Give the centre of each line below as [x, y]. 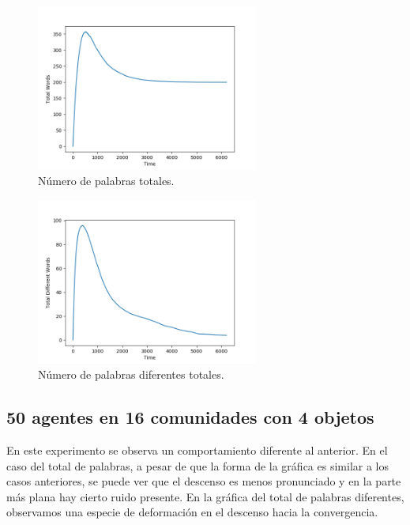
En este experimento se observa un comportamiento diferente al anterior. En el [197, 449]
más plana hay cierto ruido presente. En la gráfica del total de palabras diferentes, [205, 496]
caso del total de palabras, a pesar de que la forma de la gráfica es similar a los [197, 465]
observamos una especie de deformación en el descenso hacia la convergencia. [192, 512]
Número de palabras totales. [106, 181]
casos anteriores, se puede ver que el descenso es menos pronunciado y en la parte [204, 481]
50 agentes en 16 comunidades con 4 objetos [190, 417]
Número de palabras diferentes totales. [131, 374]
